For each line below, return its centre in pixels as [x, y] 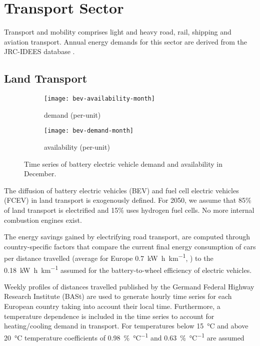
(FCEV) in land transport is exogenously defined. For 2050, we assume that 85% [128, 200]
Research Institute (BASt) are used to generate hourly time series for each [118, 296]
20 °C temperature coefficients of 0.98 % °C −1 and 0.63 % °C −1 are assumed [124, 336]
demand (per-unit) [72, 114]
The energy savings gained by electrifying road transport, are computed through [127, 237]
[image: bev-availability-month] [99, 99]
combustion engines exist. [43, 220]
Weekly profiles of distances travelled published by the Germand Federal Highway [129, 286]
